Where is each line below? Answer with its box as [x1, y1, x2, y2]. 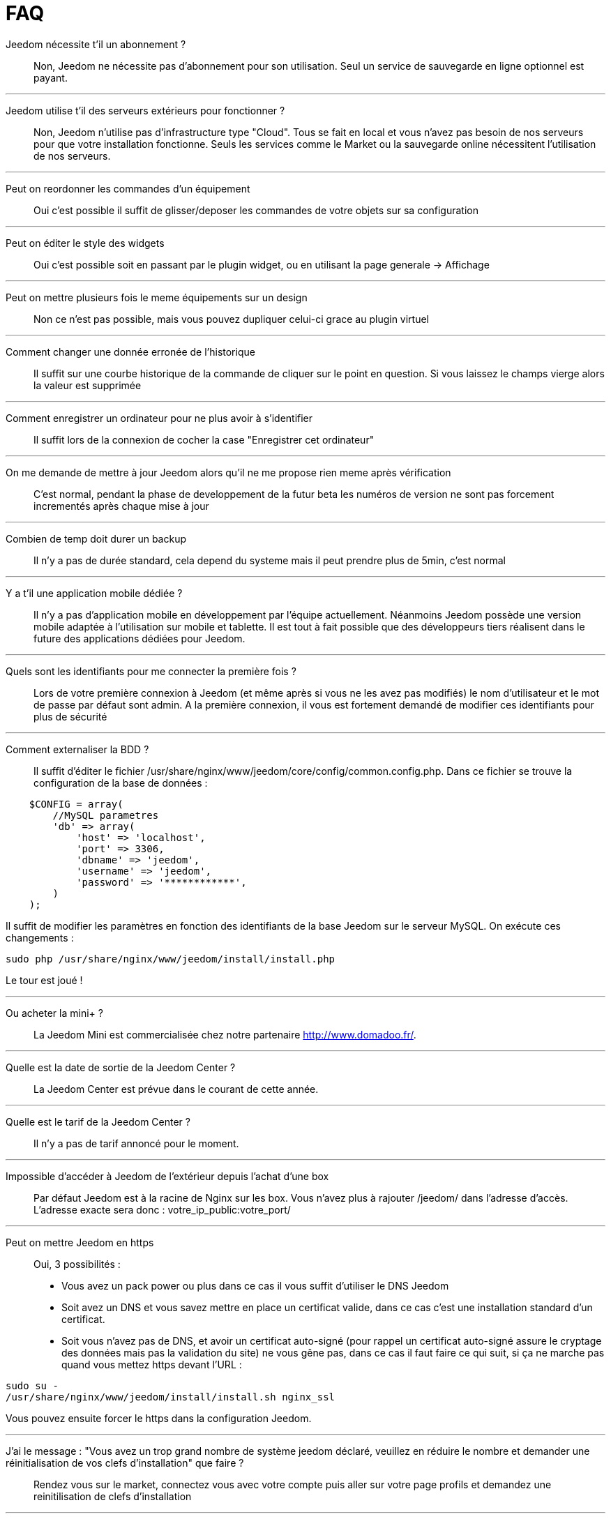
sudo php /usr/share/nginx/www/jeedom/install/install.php [6, 953, 335, 965]
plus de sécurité [33, 710, 107, 723]
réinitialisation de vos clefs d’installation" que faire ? [6, 1456, 244, 1469]
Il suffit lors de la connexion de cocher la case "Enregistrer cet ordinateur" [33, 433, 375, 446]
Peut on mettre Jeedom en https [6, 1236, 154, 1248]
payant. [33, 71, 68, 84]
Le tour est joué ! [6, 974, 83, 986]
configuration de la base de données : [33, 776, 208, 789]
